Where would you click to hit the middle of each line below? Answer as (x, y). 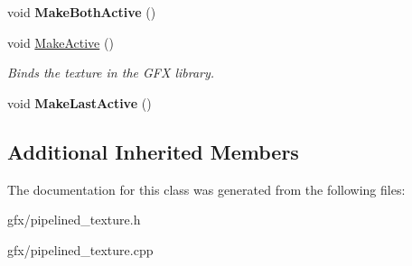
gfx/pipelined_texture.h (74, 220)
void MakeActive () (61, 42)
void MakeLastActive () (80, 102)
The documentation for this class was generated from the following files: (206, 189)
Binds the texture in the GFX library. (111, 73)
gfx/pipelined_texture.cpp (80, 249)
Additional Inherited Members (153, 151)
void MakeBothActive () (82, 12)
